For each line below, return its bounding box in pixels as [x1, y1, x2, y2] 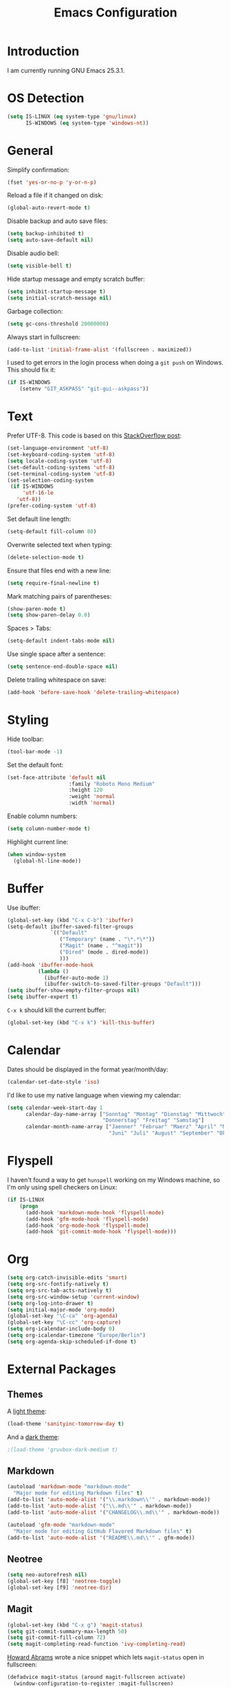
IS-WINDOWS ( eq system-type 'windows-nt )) [25, 119, 149, 127]
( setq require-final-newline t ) [7, 579, 100, 586]
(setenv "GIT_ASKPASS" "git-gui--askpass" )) [19, 385, 149, 393]
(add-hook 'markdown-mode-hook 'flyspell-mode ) [25, 1209, 165, 1216]
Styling [7, 712, 49, 728]
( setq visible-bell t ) [7, 263, 72, 270]
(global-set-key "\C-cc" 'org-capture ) [7, 1319, 122, 1326]
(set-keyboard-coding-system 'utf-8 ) [7, 451, 115, 458]
